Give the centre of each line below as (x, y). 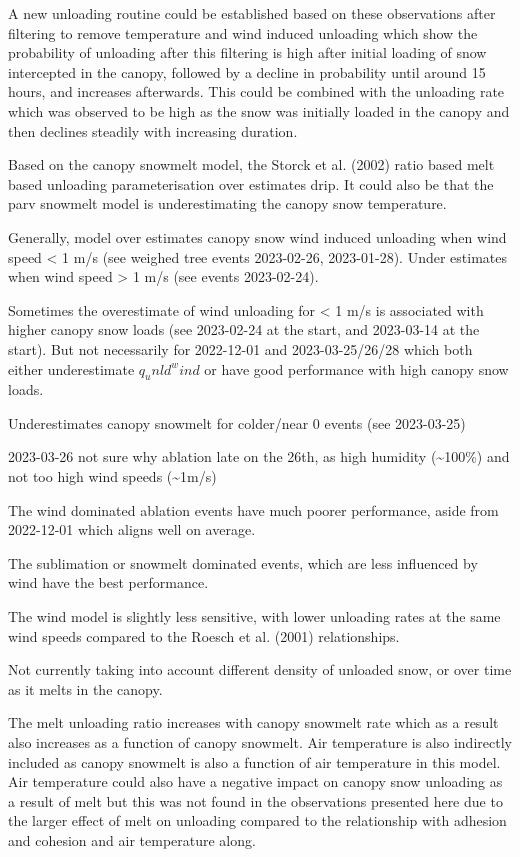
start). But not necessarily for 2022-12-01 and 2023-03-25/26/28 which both (240, 348)
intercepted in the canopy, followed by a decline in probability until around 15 (247, 71)
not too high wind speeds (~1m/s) (112, 476)
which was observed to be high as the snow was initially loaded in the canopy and (259, 110)
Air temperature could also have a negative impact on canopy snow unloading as (255, 781)
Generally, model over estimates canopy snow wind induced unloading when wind (257, 236)
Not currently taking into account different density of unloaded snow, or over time (260, 669)
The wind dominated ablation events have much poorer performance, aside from (253, 509)
